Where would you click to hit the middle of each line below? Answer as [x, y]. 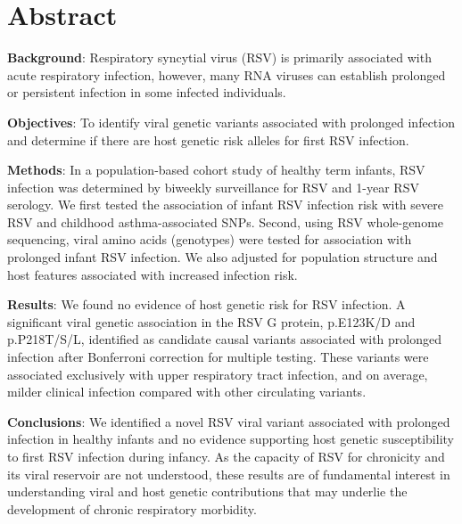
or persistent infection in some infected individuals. [147, 92]
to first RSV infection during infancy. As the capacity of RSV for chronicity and [226, 456]
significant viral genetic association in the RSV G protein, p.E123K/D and [211, 321]
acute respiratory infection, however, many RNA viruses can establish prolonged [227, 74]
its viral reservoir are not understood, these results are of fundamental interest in [229, 474]
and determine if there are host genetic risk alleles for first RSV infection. [208, 139]
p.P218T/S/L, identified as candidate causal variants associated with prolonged [224, 339]
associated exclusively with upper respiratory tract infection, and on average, [218, 374]
